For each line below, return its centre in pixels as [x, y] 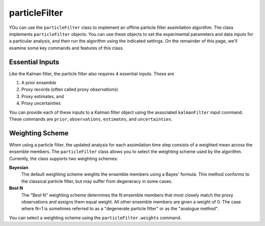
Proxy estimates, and [42, 96]
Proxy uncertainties [41, 103]
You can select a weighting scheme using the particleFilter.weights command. [95, 218]
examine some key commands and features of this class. [66, 48]
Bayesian [19, 168]
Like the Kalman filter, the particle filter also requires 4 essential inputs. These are [92, 74]
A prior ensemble [39, 83]
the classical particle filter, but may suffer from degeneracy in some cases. [97, 181]
